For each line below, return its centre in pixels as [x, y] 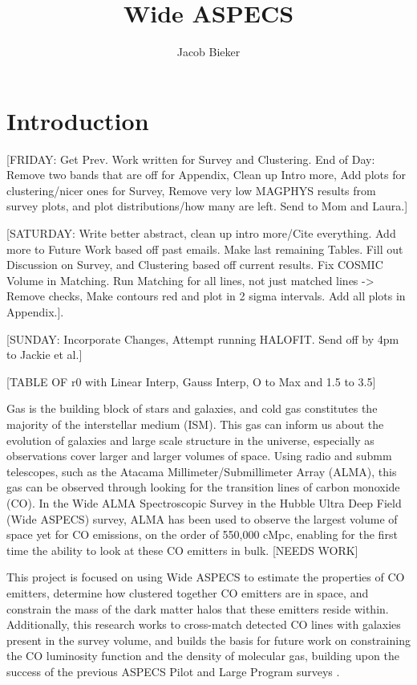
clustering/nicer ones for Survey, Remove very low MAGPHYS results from [191, 190]
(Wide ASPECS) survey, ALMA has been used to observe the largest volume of [202, 518]
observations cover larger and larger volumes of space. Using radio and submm [199, 456]
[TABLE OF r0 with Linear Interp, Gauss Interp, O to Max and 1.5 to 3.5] [191, 381]
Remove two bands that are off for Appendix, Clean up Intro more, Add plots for [206, 175]
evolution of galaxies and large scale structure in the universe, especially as [190, 440]
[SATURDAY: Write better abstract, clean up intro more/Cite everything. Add [201, 233]
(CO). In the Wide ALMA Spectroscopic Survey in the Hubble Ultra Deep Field [204, 502]
